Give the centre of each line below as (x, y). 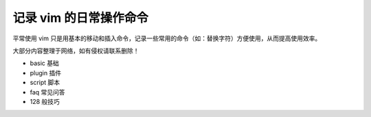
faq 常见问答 (47, 92)
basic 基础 (45, 63)
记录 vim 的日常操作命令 (81, 18)
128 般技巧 (45, 101)
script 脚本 (45, 83)
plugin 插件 (46, 73)
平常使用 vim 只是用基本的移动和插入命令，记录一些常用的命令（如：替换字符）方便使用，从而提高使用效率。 (167, 38)
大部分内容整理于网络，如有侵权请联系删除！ (76, 51)
